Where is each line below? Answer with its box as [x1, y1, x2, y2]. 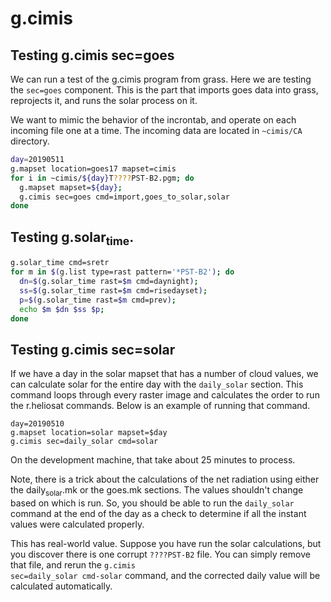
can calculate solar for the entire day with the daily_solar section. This [10, 378, 304, 391]
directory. [10, 135, 50, 147]
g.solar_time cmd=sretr [10, 258, 110, 268]
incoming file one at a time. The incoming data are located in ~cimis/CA [10, 125, 303, 136]
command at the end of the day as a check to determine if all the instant [10, 507, 307, 519]
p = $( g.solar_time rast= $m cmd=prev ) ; [19, 295, 177, 305]
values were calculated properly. [10, 518, 145, 530]
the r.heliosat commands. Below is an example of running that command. [10, 400, 311, 412]
